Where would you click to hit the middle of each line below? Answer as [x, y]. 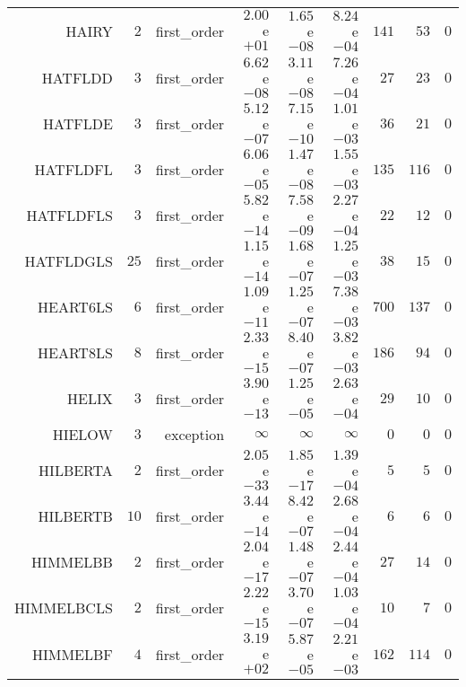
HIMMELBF [73, 654]
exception [194, 434]
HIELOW [82, 434]
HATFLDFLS [69, 215]
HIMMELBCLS [64, 608]
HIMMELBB [72, 562]
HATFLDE [78, 123]
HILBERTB [75, 516]
